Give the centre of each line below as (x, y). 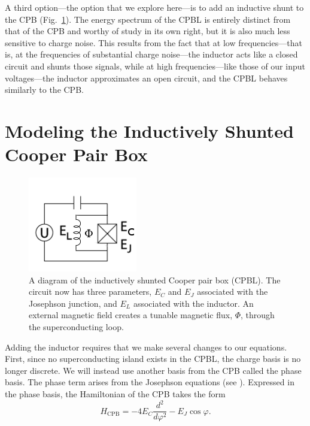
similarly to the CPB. (44, 90)
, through (258, 315)
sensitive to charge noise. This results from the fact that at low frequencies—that (154, 42)
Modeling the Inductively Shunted (149, 130)
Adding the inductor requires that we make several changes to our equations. (146, 347)
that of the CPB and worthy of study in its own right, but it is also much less (148, 31)
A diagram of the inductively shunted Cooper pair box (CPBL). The (155, 280)
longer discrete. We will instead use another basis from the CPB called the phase (153, 370)
